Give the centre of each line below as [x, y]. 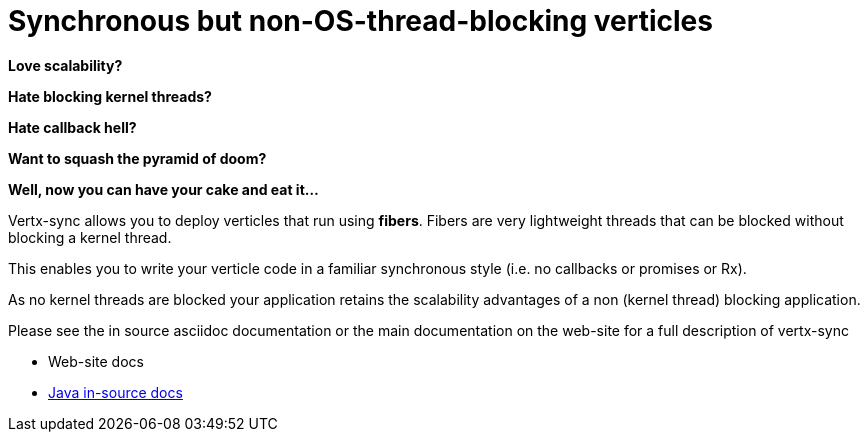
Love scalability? [65, 65]
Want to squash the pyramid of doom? [137, 158]
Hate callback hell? [72, 127]
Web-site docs [96, 361]
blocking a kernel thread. [90, 237]
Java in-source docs [115, 392]
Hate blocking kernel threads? [110, 96]
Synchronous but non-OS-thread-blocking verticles [360, 21]
